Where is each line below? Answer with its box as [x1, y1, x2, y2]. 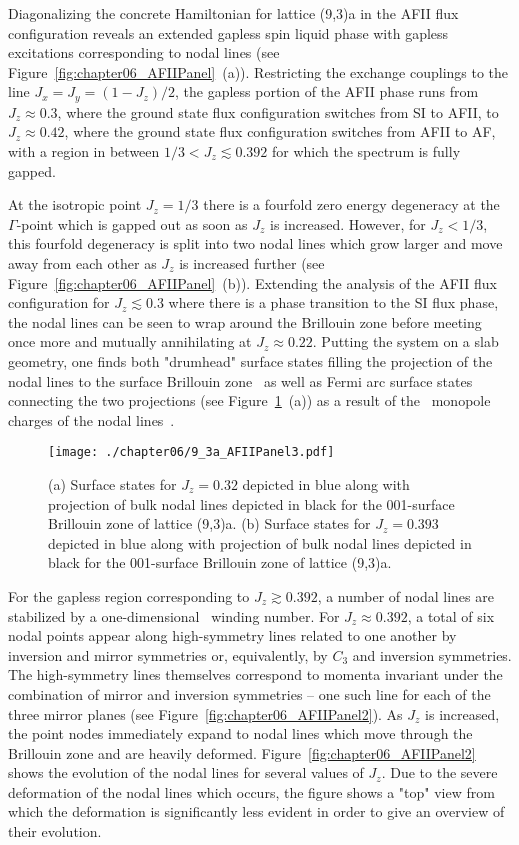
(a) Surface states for [48, 473, 177, 494]
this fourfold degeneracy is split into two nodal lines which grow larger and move [8, 233, 503, 254]
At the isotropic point [8, 194, 142, 215]
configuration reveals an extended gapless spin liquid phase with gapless [8, 22, 449, 43]
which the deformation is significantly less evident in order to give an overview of [8, 801, 505, 822]
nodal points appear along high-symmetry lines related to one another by [8, 625, 457, 646]
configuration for [8, 292, 110, 313]
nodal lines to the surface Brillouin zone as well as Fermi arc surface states [8, 370, 473, 391]
